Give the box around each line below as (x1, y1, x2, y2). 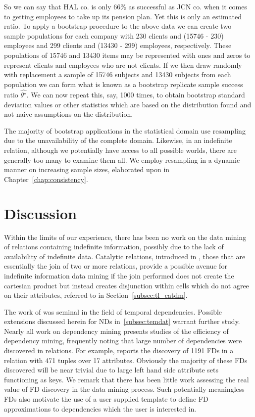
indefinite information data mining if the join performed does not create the (4, 270, 234, 280)
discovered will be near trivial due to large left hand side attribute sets (4, 365, 218, 375)
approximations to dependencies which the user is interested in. (4, 403, 197, 414)
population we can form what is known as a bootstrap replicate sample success (4, 79, 243, 89)
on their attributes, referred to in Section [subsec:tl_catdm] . (4, 290, 188, 300)
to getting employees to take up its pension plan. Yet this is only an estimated (4, 11, 242, 21)
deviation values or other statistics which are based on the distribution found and (4, 99, 252, 109)
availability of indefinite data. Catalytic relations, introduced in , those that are (4, 251, 246, 261)
